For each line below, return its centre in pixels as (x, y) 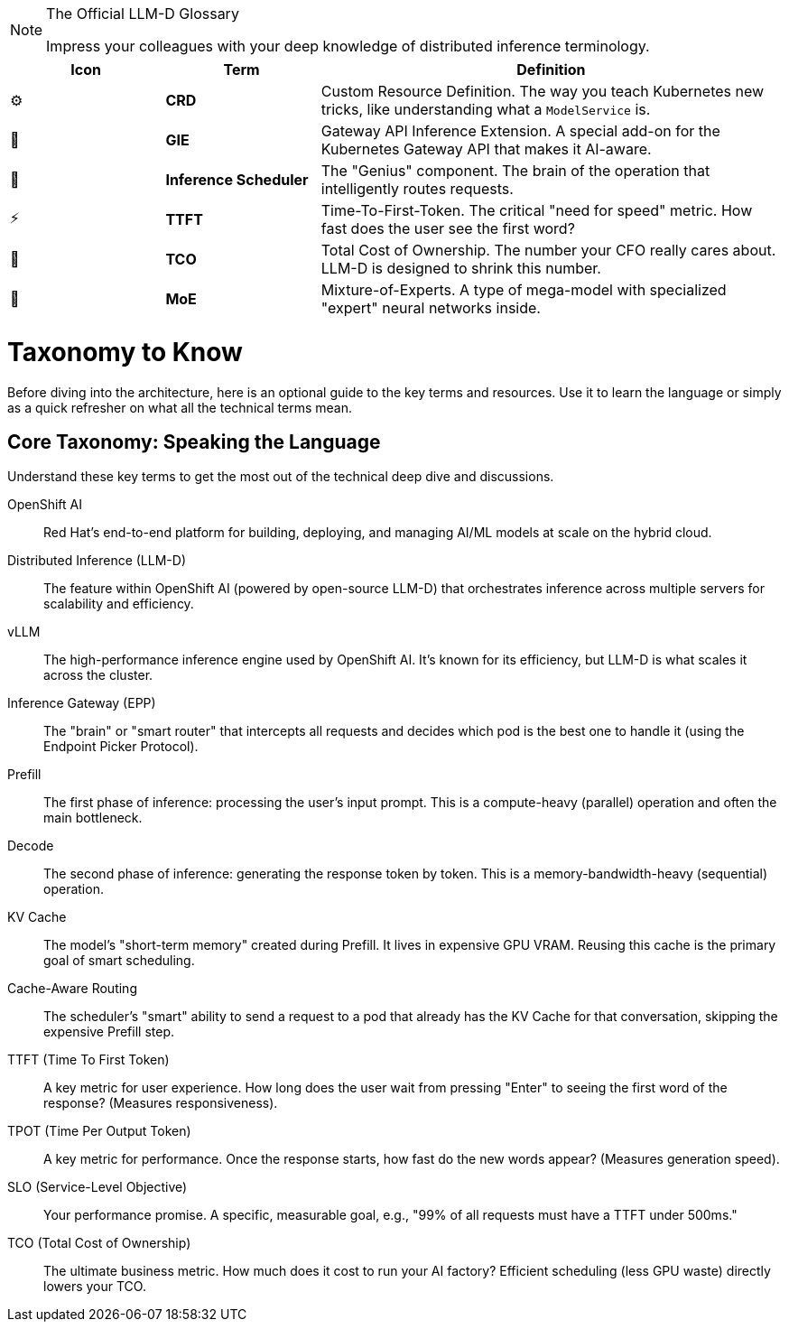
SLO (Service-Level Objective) (97, 1187)
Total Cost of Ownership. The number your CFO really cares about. (548, 250)
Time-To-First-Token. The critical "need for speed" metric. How (537, 210)
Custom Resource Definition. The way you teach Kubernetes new (543, 91)
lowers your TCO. (95, 1287)
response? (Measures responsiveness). (161, 1103)
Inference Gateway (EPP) (82, 703)
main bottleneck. (93, 818)
